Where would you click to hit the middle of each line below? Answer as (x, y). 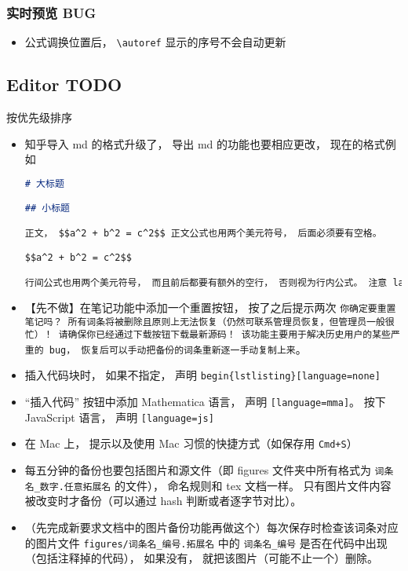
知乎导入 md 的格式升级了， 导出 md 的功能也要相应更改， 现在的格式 (205, 143)
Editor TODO (64, 84)
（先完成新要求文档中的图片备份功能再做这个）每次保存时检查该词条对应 (211, 527)
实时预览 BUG (51, 12)
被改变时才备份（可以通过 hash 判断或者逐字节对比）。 (163, 501)
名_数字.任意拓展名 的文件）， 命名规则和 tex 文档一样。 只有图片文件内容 (208, 485)
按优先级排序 (39, 117)
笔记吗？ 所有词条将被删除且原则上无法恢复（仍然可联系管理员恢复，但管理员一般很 (209, 322)
